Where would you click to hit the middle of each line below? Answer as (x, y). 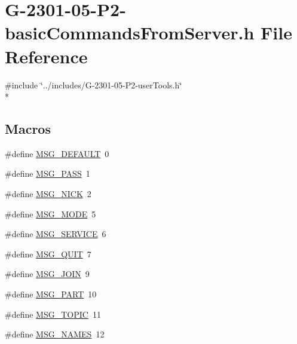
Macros (28, 129)
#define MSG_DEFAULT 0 (57, 153)
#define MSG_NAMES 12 (55, 334)
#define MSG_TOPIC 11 (53, 314)
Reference (46, 56)
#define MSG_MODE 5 (50, 214)
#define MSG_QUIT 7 (48, 254)
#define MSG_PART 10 (51, 294)
